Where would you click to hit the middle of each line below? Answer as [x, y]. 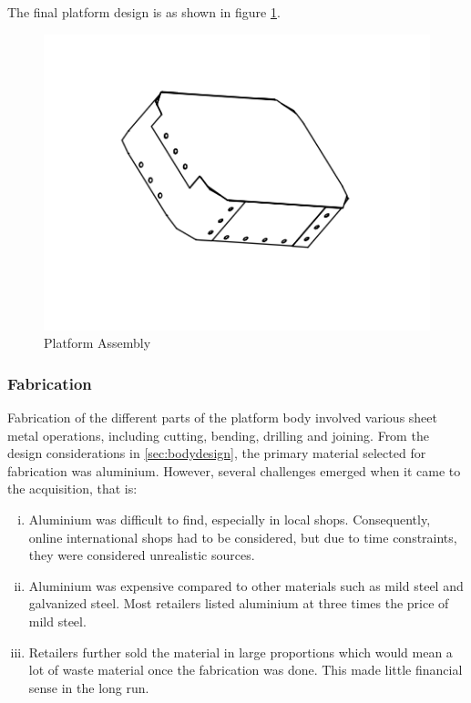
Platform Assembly [97, 343]
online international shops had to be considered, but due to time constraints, [243, 537]
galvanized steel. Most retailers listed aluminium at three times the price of [239, 603]
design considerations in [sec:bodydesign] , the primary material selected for [217, 453]
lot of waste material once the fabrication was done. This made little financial [246, 670]
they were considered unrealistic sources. [142, 555]
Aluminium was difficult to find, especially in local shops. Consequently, [230, 519]
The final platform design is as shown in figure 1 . [144, 12]
